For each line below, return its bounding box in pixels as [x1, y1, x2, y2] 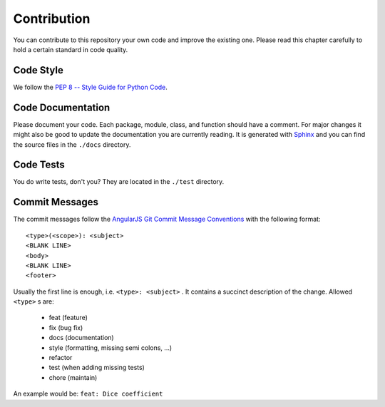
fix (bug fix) [48, 323, 83, 331]
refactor [48, 354, 73, 362]
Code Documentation [13, 101, 111, 113]
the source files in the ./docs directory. [13, 140, 131, 149]
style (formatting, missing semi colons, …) [48, 343, 173, 352]
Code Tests [13, 159, 66, 171]
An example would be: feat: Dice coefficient [13, 389, 163, 398]
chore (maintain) [48, 373, 98, 381]
